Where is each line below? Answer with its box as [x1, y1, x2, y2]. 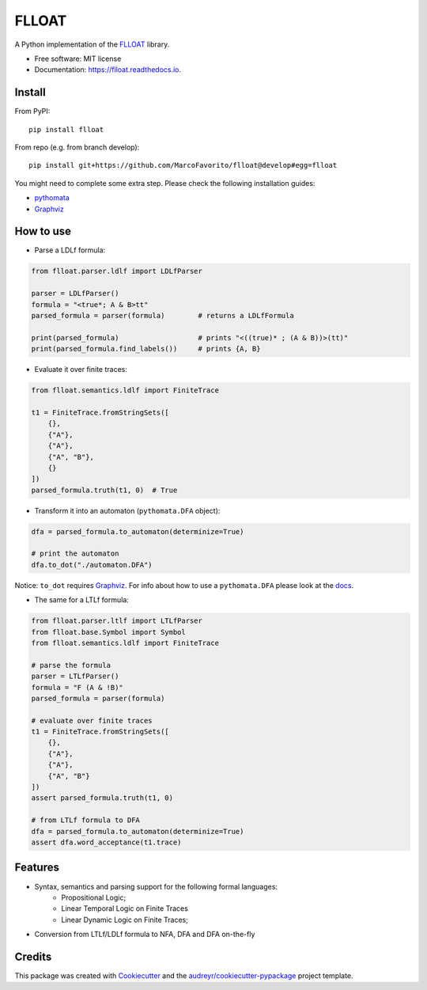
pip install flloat [28, 125, 104, 134]
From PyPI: [14, 107, 51, 116]
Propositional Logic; [61, 893, 127, 902]
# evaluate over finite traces [31, 716, 153, 725]
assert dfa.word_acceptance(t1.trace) [31, 838, 182, 847]
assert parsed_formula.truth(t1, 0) [31, 794, 174, 802]
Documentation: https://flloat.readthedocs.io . [34, 65, 182, 74]
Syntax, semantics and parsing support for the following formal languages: [34, 882, 278, 891]
